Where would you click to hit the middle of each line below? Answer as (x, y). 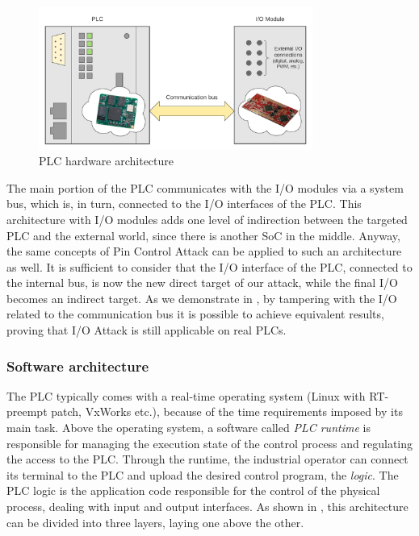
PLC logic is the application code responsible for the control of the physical (193, 490)
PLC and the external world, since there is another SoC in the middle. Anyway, (203, 235)
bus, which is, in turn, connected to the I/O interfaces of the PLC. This (184, 204)
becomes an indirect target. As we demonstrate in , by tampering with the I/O (202, 298)
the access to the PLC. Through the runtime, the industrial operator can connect (207, 459)
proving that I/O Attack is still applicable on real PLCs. (147, 330)
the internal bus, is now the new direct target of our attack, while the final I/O (202, 283)
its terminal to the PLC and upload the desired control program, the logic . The (203, 474)
